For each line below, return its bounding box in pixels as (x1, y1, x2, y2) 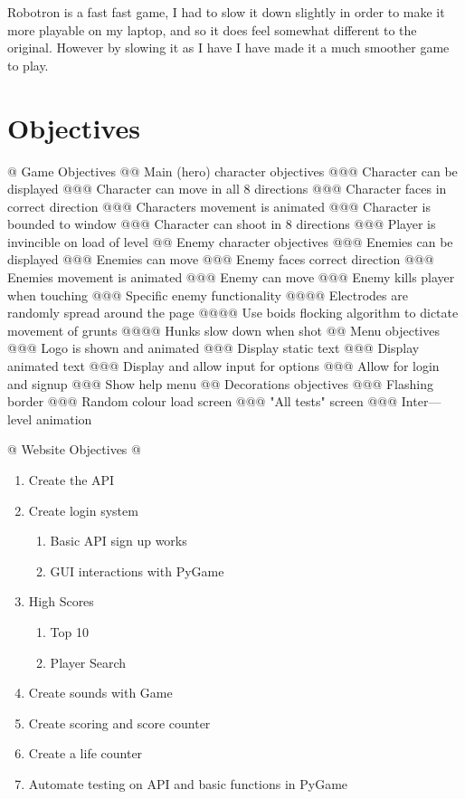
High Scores (28, 592, 94, 611)
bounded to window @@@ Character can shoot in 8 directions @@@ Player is (7, 214, 436, 233)
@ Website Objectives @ (7, 440, 141, 459)
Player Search (50, 652, 127, 671)
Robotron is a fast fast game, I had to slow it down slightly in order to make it (7, 3, 445, 21)
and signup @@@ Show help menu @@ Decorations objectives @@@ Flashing (7, 374, 433, 393)
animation (35, 409, 92, 428)
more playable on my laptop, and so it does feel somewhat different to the (7, 20, 417, 39)
